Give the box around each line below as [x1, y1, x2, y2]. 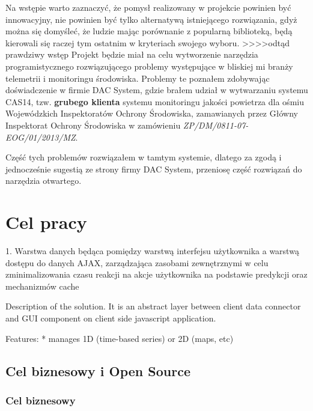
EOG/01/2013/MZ [5, 130, 76, 143]
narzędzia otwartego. [5, 174, 82, 187]
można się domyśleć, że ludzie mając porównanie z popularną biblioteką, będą [5, 25, 293, 37]
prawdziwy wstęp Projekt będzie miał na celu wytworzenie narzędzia [5, 48, 258, 61]
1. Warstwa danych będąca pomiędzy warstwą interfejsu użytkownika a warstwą [5, 245, 299, 257]
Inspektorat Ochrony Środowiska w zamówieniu [5, 118, 181, 131]
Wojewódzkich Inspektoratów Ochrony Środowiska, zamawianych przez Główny [5, 107, 298, 120]
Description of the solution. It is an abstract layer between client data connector [5, 300, 301, 312]
